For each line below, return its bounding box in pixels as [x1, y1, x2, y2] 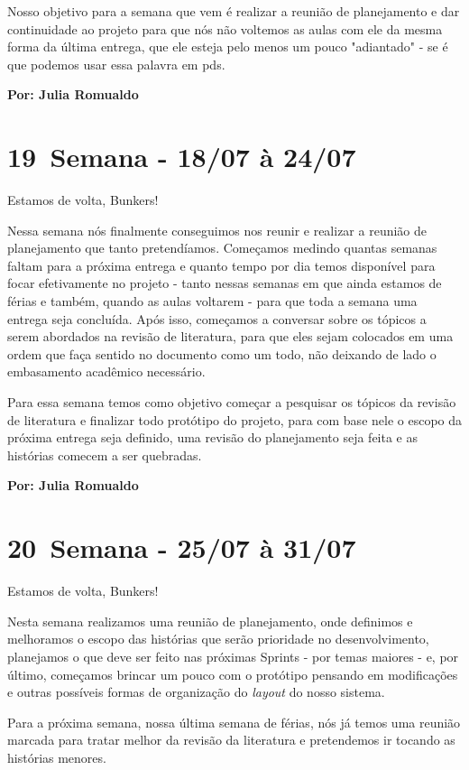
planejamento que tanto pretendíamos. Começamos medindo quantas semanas [7, 238, 437, 257]
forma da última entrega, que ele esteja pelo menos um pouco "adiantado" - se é [7, 37, 448, 56]
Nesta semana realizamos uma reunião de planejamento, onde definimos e [7, 611, 413, 630]
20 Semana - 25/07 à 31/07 [7, 529, 356, 566]
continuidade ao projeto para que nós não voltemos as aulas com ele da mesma [7, 19, 443, 38]
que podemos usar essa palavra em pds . [7, 54, 225, 73]
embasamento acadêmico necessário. [7, 362, 206, 381]
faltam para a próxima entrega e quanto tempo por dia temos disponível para [7, 255, 436, 274]
